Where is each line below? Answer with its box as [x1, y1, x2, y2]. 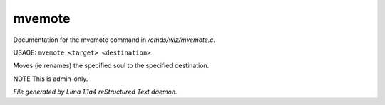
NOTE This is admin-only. [13, 74, 88, 83]
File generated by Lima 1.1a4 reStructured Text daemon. [13, 87, 178, 96]
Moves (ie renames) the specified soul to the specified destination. [13, 61, 210, 70]
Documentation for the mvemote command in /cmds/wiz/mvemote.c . [13, 35, 216, 44]
